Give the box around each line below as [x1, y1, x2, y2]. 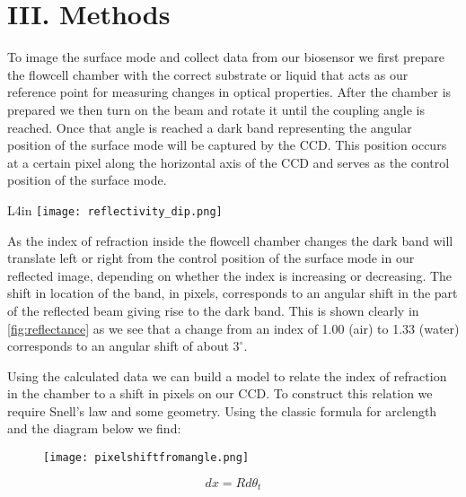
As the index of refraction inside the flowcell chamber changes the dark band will [7, 231, 453, 249]
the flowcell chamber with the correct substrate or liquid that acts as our [7, 65, 409, 83]
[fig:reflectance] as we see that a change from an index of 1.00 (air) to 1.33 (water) [7, 318, 460, 337]
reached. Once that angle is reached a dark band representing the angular [7, 118, 412, 136]
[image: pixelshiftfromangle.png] [43, 451, 250, 465]
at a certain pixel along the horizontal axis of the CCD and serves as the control [7, 153, 450, 171]
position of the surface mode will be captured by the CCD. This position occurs [7, 135, 447, 154]
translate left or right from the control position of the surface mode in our [7, 248, 415, 267]
